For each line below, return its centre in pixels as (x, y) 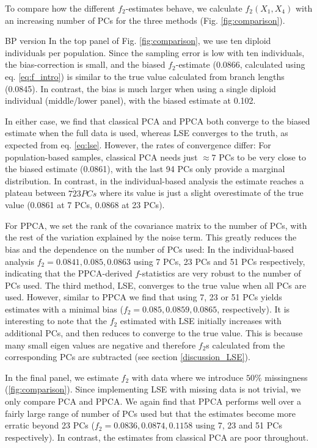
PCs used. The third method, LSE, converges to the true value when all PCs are (156, 285)
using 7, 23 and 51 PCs (239, 425)
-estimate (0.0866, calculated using (240, 64)
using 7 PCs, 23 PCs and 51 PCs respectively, (219, 261)
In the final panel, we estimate (62, 377)
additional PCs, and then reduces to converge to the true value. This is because (154, 333)
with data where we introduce (188, 377)
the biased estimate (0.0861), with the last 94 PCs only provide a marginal (145, 169)
